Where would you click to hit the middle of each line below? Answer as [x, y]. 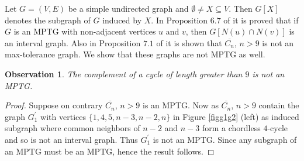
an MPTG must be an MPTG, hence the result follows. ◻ [110, 151]
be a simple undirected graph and [128, 8]
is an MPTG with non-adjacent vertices [85, 31]
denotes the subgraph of [48, 20]
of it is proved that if [261, 20]
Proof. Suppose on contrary [54, 105]
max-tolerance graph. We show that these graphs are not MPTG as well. [135, 54]
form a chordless [231, 128]
